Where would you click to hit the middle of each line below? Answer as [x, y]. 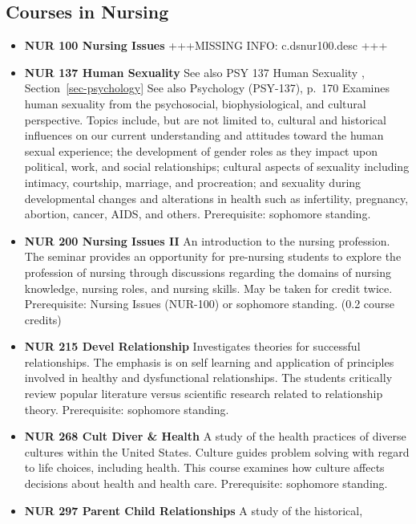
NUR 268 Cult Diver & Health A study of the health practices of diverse [215, 436]
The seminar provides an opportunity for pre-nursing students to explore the [213, 256]
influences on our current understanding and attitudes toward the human [204, 135]
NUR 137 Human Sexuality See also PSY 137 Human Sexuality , [194, 72]
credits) [43, 319]
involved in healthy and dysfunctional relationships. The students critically [208, 378]
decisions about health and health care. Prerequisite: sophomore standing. [206, 483]
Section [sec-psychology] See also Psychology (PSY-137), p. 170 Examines [207, 88]
